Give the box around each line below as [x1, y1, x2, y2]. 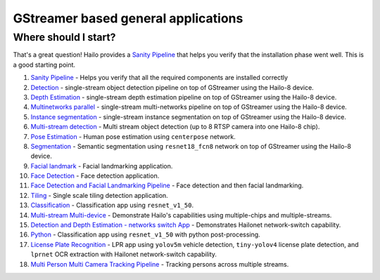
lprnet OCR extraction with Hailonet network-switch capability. [30, 250, 217, 259]
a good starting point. [13, 60, 76, 69]
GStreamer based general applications [13, 11, 243, 26]
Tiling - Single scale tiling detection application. [30, 191, 168, 199]
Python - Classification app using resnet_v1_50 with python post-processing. [30, 230, 260, 239]
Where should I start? [13, 31, 116, 44]
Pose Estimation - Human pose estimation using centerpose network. [30, 132, 236, 140]
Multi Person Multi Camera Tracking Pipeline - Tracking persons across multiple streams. [30, 260, 289, 268]
